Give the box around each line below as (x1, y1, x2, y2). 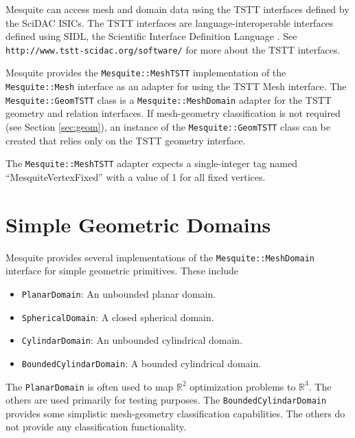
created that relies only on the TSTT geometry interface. (5, 133, 246, 147)
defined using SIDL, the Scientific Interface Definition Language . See (5, 29, 297, 43)
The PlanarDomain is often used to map (5, 379, 174, 393)
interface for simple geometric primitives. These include (5, 263, 239, 278)
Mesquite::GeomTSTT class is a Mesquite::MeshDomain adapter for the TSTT (5, 92, 332, 107)
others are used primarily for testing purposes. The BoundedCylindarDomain (5, 393, 327, 407)
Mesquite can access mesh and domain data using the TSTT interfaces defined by (5, 2, 350, 16)
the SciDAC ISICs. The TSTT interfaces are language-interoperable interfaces (5, 15, 334, 30)
